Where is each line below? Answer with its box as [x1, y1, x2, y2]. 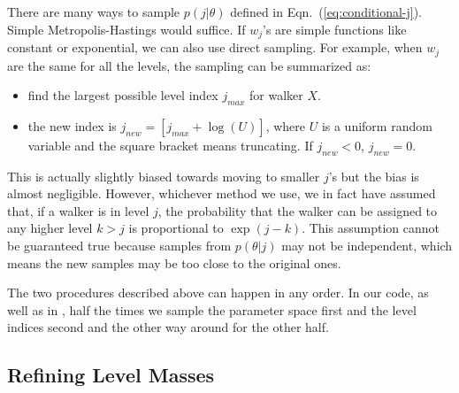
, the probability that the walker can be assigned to [157, 201, 438, 220]
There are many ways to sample [7, 3, 180, 20]
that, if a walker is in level [7, 201, 149, 220]
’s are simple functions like [262, 19, 407, 38]
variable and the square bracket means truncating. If [27, 135, 313, 154]
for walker [249, 86, 303, 104]
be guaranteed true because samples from [7, 236, 232, 255]
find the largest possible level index [27, 86, 218, 104]
